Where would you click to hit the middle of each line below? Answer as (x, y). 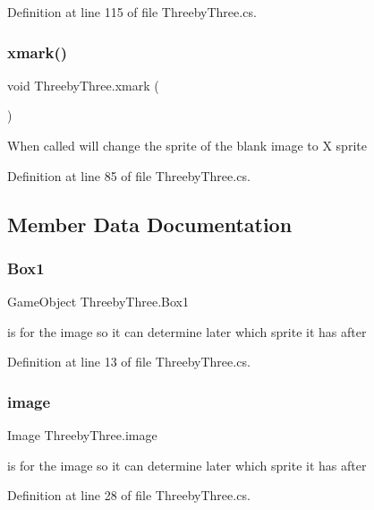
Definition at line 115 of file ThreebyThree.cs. (132, 12)
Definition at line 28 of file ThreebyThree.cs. (129, 495)
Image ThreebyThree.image (82, 435)
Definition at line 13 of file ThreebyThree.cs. (129, 362)
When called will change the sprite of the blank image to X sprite (187, 145)
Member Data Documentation (150, 224)
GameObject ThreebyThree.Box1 (98, 302)
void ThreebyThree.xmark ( (83, 85)
